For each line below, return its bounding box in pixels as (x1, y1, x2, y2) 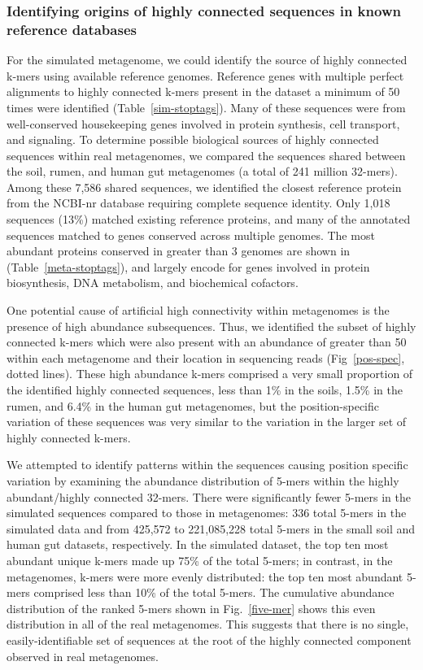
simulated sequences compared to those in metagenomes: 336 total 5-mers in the (7, 504, 407, 521)
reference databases (7, 19, 137, 39)
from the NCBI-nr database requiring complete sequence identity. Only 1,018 (7, 194, 390, 211)
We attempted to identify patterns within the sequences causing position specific (7, 456, 408, 473)
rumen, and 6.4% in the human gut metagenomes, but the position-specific (7, 397, 379, 414)
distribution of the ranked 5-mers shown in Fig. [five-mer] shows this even (7, 599, 376, 616)
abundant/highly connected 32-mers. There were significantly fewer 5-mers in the (7, 488, 412, 505)
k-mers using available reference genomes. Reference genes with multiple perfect (7, 67, 404, 84)
